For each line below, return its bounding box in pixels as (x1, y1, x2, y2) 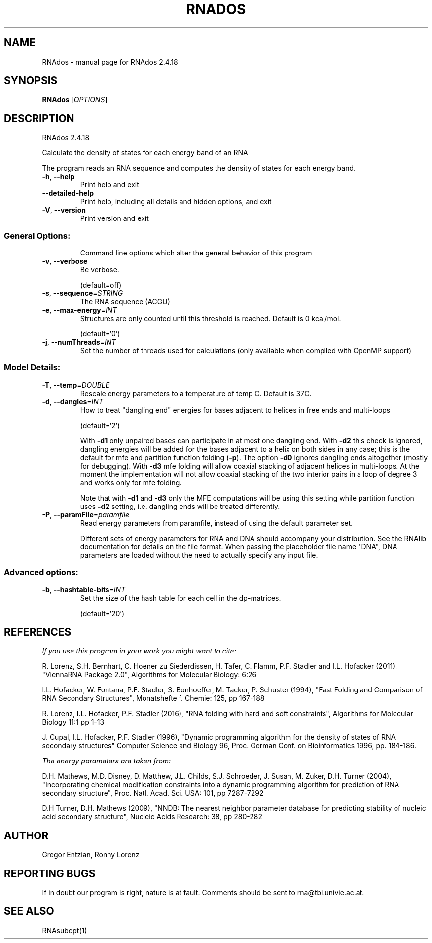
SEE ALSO (4, 905, 54, 918)
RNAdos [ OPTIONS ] (42, 95, 108, 104)
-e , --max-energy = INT (42, 306, 117, 315)
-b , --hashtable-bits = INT (42, 585, 126, 594)
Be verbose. (80, 265, 119, 274)
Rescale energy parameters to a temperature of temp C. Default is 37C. (80, 389, 312, 398)
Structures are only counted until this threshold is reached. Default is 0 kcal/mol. (80, 314, 341, 323)
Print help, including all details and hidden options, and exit (80, 197, 272, 206)
